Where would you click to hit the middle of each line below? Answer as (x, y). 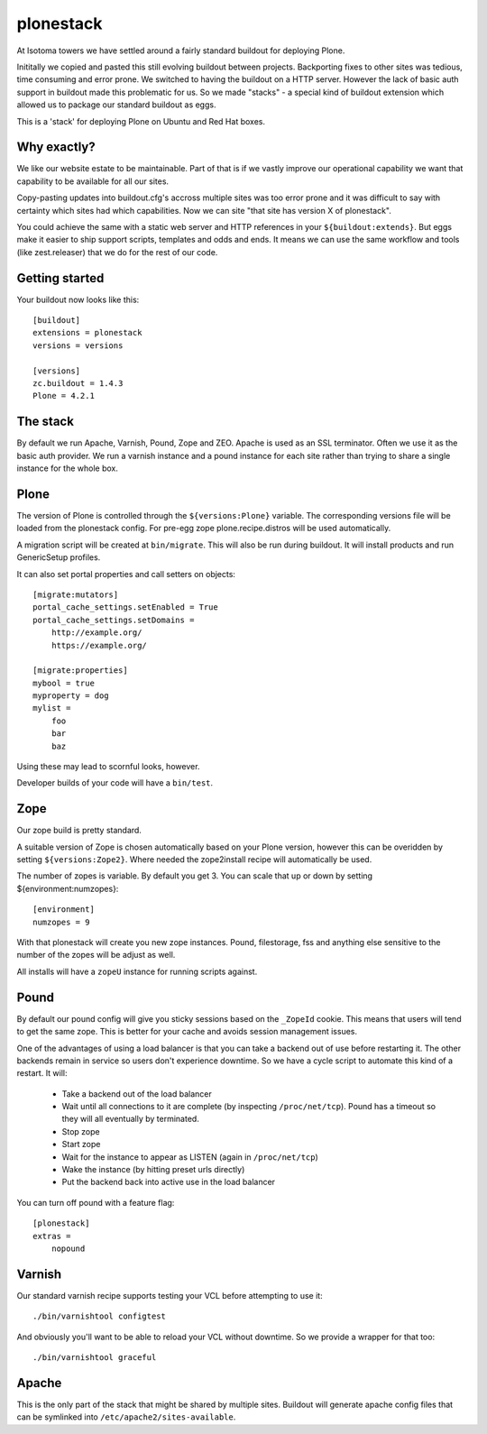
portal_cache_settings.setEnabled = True (125, 607)
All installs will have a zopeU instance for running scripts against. (137, 971)
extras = (52, 1236)
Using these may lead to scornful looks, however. (108, 767)
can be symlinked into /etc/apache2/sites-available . (126, 1417)
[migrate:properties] (80, 671)
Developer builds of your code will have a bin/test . (115, 783)
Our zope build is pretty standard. (79, 831)
